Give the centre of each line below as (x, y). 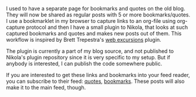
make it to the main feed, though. (46, 87)
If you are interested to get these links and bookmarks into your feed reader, (98, 75)
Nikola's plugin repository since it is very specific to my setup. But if (88, 57)
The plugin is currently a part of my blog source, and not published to (90, 51)
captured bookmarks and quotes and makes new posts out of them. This (94, 34)
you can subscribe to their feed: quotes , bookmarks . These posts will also (95, 81)
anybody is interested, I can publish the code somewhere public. (84, 63)
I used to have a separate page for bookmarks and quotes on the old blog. (96, 9)
